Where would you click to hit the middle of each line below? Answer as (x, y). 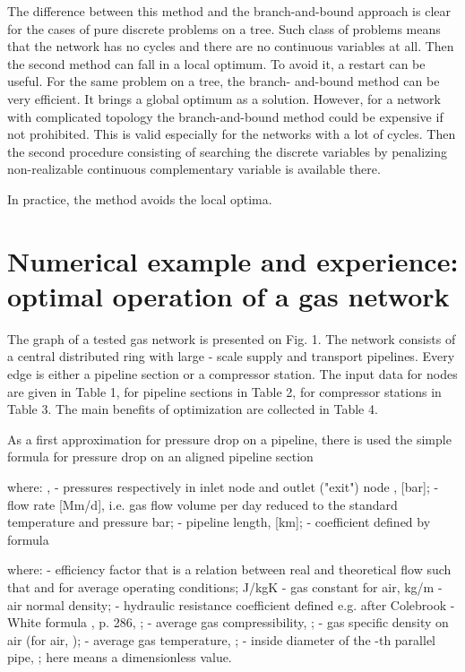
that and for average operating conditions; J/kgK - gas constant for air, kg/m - (225, 586)
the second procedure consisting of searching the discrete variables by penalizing (228, 151)
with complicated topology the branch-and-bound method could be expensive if (225, 116)
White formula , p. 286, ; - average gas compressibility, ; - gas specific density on (228, 622)
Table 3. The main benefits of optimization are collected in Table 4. (193, 409)
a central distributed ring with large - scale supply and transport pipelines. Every (231, 356)
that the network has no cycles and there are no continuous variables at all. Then (231, 46)
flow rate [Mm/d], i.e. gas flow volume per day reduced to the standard (202, 504)
